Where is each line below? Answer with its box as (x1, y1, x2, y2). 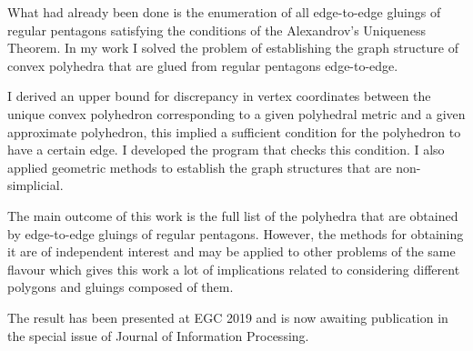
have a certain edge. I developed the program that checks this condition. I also (7, 140, 445, 159)
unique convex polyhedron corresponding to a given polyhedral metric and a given (7, 104, 466, 123)
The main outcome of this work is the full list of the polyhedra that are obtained (7, 206, 458, 225)
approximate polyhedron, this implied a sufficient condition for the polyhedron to (7, 122, 461, 141)
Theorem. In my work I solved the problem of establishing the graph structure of (7, 38, 458, 57)
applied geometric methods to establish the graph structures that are (7, 157, 392, 176)
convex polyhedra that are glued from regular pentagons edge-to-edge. (7, 55, 398, 75)
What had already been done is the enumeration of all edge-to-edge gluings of (7, 3, 441, 21)
